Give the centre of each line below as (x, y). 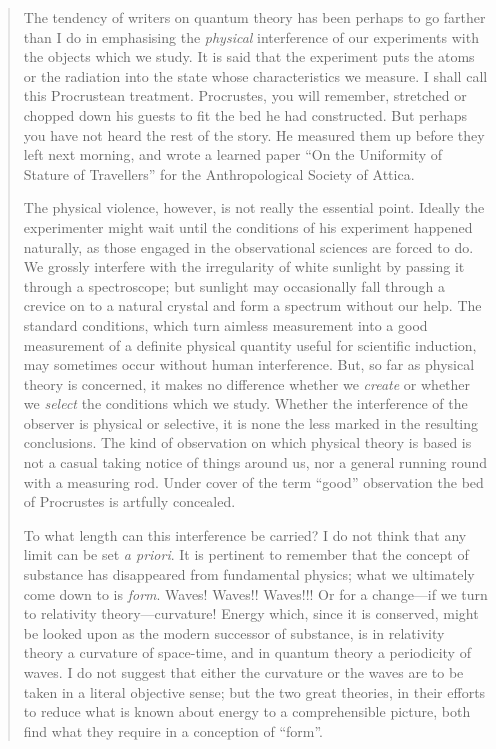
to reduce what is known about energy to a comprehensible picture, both (247, 711)
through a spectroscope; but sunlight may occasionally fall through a (234, 285)
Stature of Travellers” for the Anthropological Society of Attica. (219, 173)
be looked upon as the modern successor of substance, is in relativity (234, 632)
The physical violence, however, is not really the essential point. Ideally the (254, 207)
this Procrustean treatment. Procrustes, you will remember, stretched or (245, 95)
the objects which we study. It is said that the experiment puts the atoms (249, 56)
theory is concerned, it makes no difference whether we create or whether (247, 383)
